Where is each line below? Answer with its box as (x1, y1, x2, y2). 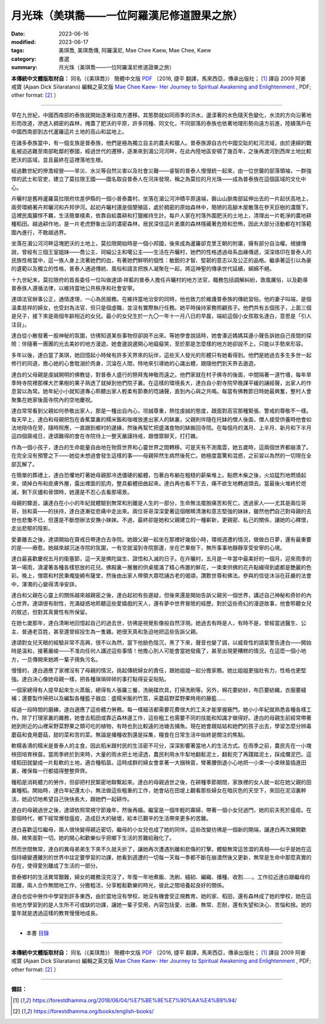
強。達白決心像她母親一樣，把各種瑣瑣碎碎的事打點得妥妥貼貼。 (11, 675, 170, 683)
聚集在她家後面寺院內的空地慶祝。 (11, 396, 96, 403)
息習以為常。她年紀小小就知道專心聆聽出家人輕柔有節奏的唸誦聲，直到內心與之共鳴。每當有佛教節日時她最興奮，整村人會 (11, 388, 312, 395)
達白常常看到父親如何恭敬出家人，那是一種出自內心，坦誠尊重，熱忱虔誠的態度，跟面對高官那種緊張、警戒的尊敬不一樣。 (11, 407, 312, 415)
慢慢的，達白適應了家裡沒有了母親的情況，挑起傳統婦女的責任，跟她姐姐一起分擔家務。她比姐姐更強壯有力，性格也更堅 (11, 667, 306, 674)
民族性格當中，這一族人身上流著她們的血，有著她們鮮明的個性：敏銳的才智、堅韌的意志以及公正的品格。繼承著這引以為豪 (11, 256, 312, 264)
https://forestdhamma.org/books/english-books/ (33, 1008, 154, 1014)
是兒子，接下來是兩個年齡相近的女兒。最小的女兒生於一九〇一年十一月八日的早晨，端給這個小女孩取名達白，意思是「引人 (11, 312, 312, 320)
